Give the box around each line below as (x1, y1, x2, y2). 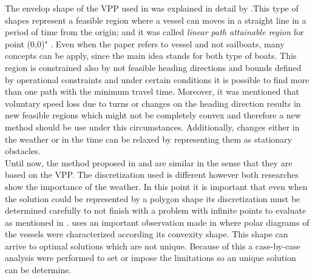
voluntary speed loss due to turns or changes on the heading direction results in (5, 97, 301, 109)
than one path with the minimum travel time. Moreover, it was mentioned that (5, 85, 299, 98)
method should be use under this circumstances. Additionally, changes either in (5, 120, 300, 133)
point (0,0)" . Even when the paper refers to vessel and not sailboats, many (5, 37, 285, 50)
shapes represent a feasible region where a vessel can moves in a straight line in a (5, 13, 307, 26)
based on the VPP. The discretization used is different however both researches (5, 168, 299, 181)
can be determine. (5, 263, 72, 276)
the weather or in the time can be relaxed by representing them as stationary (5, 132, 292, 145)
